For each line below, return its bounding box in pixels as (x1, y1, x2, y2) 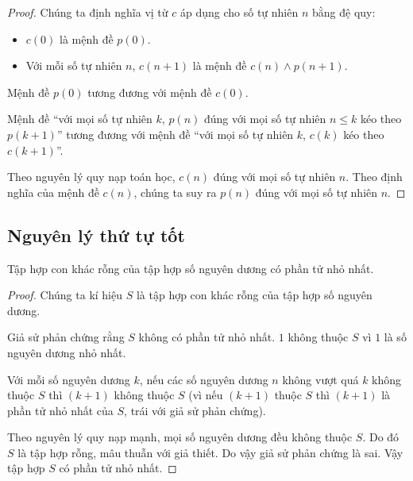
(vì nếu (188, 387, 223, 403)
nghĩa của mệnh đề (7, 183, 99, 200)
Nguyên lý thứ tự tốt (7, 222, 185, 247)
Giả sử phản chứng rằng (7, 329, 125, 345)
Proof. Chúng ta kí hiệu (7, 287, 123, 303)
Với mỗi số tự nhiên (25, 57, 122, 74)
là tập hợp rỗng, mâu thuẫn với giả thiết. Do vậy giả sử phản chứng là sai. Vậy (17, 444, 403, 460)
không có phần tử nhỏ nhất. (138, 329, 276, 345)
